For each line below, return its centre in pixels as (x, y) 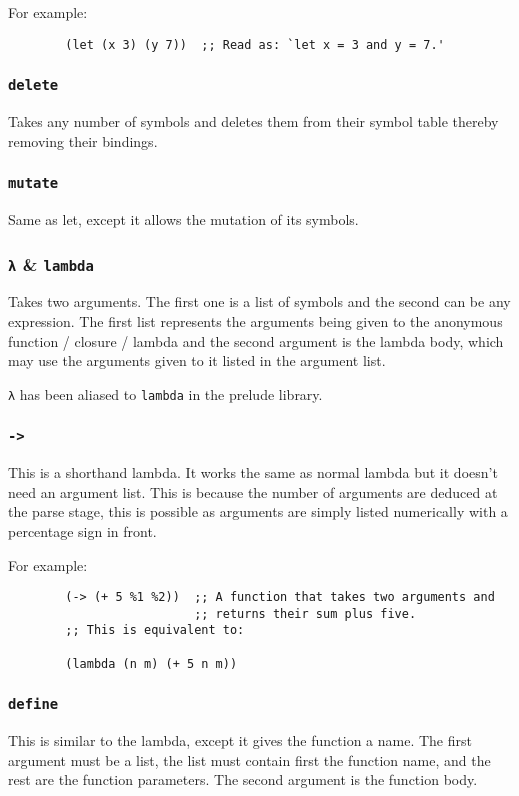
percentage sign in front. (82, 530)
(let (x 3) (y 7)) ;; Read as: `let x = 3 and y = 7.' (255, 44)
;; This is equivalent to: (155, 630)
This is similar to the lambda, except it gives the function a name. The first (240, 740)
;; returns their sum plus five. (305, 613)
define (33, 704)
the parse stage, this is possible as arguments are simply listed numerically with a (258, 511)
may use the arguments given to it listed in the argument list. (197, 360)
